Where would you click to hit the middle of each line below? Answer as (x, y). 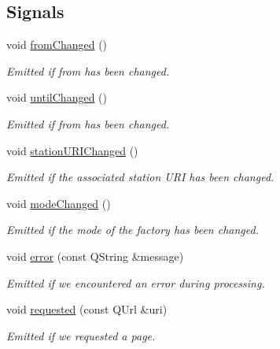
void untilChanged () (57, 97)
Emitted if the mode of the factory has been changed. (133, 230)
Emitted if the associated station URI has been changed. (140, 177)
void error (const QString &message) (95, 256)
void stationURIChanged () (72, 150)
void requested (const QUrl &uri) (87, 309)
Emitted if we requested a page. (81, 335)
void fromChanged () (57, 45)
